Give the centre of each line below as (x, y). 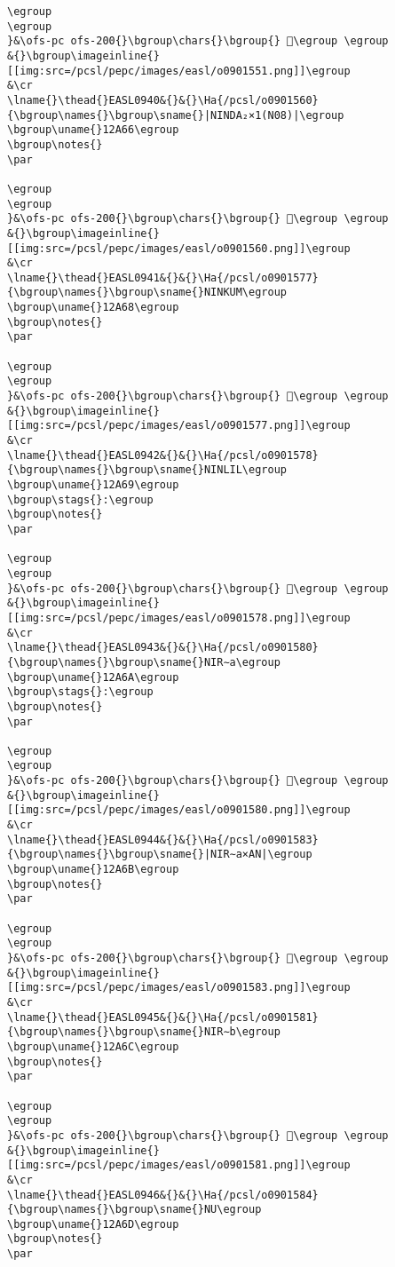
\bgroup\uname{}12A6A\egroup (93, 677)
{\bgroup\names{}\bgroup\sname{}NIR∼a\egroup (144, 662)
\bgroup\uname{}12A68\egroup (93, 308)
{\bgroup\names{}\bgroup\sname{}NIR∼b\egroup (144, 1032)
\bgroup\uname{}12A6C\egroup (93, 1046)
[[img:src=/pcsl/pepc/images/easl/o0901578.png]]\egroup (179, 618)
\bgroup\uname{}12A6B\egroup (93, 870)
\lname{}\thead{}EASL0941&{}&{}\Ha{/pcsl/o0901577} (163, 277)
